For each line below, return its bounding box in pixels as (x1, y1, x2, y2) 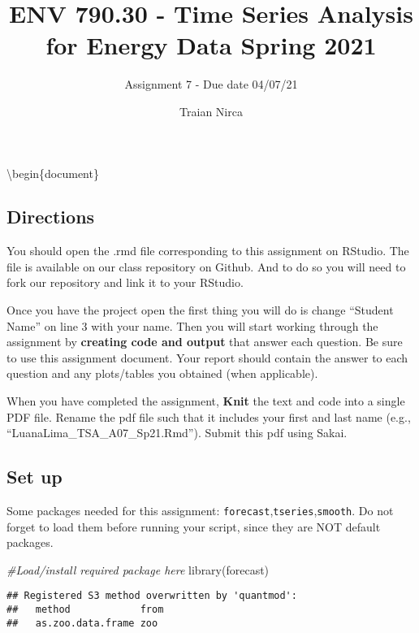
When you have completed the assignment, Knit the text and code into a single (6, 392, 405, 410)
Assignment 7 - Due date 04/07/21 (124, 76, 298, 93)
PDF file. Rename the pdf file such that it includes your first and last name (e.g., (6, 408, 411, 425)
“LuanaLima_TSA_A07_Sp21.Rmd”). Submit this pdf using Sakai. (6, 424, 348, 441)
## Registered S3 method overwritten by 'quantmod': (6, 590, 297, 602)
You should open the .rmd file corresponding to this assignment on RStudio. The (6, 242, 409, 259)
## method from (6, 604, 164, 616)
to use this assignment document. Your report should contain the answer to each (6, 349, 408, 366)
